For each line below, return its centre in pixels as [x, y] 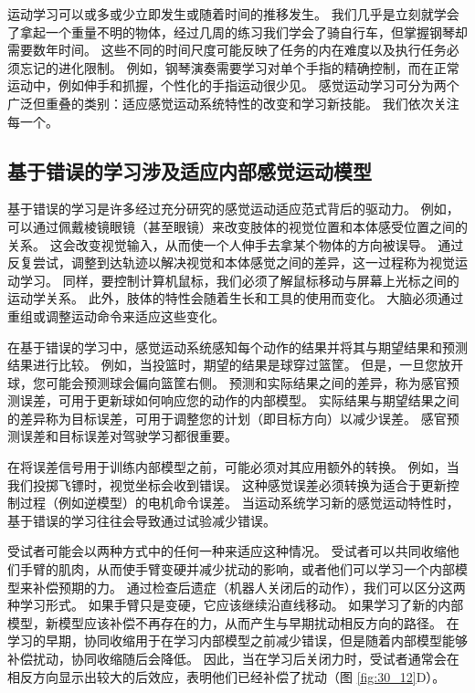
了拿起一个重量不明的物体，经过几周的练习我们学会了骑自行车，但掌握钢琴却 [237, 31]
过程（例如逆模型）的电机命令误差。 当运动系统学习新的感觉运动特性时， [239, 503]
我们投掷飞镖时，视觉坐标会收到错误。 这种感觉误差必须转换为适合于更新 [227, 484]
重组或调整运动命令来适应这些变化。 [116, 315]
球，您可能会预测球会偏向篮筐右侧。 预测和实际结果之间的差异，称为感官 [227, 382]
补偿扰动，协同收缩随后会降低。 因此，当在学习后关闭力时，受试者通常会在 [233, 659]
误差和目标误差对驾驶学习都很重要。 [128, 436]
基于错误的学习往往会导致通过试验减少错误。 [142, 520]
